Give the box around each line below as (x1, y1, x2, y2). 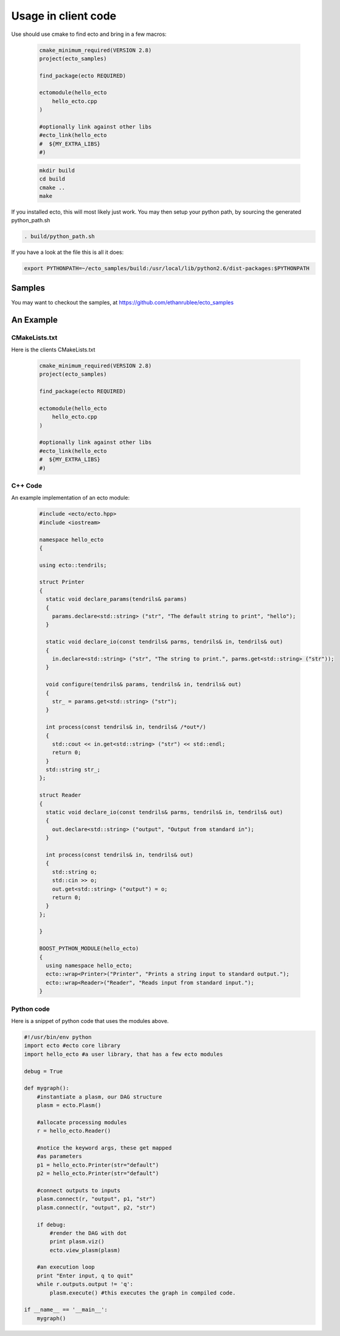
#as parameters (36, 1153, 82, 1160)
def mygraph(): (24, 1085, 69, 1092)
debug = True (24, 1067, 63, 1075)
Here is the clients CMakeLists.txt (11, 346, 95, 353)
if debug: (36, 1221, 66, 1228)
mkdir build (39, 167, 75, 174)
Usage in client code (11, 9, 117, 23)
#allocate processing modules (36, 1119, 127, 1126)
